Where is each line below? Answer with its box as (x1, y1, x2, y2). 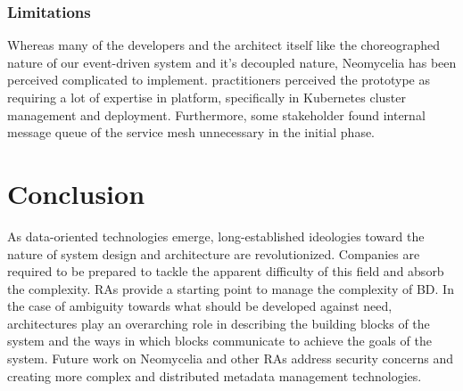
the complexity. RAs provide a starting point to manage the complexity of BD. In (7, 279, 454, 297)
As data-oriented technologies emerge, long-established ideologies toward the (7, 226, 425, 245)
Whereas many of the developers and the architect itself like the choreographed (7, 36, 440, 54)
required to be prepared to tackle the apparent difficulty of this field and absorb (7, 262, 444, 281)
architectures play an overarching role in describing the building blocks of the (7, 314, 430, 332)
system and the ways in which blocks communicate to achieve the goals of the (7, 331, 432, 350)
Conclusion (7, 175, 145, 211)
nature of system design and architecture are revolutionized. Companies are (7, 244, 420, 263)
